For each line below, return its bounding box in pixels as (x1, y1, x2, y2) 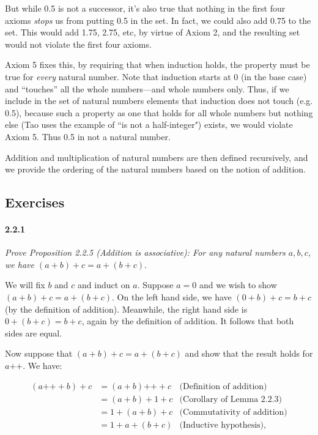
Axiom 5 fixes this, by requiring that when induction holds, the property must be (5, 58, 310, 71)
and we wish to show (199, 278, 277, 291)
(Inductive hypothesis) (179, 420, 264, 429)
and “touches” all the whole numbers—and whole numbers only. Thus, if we (5, 82, 289, 95)
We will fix (5, 278, 45, 291)
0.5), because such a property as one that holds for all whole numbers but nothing (5, 106, 313, 119)
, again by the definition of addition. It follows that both (81, 314, 294, 327)
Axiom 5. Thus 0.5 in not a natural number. (5, 130, 171, 143)
